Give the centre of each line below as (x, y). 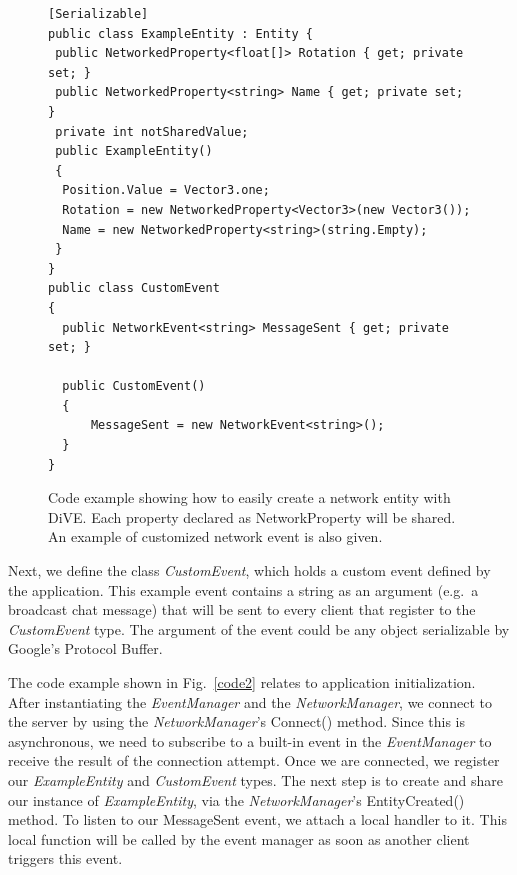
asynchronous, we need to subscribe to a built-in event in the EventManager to (250, 740)
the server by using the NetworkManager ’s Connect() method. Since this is (236, 721)
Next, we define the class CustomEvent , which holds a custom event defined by (249, 570)
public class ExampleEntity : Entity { (180, 33)
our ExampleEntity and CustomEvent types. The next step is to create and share (255, 779)
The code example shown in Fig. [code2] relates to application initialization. (242, 682)
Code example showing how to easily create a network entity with (249, 497)
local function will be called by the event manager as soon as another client (239, 838)
